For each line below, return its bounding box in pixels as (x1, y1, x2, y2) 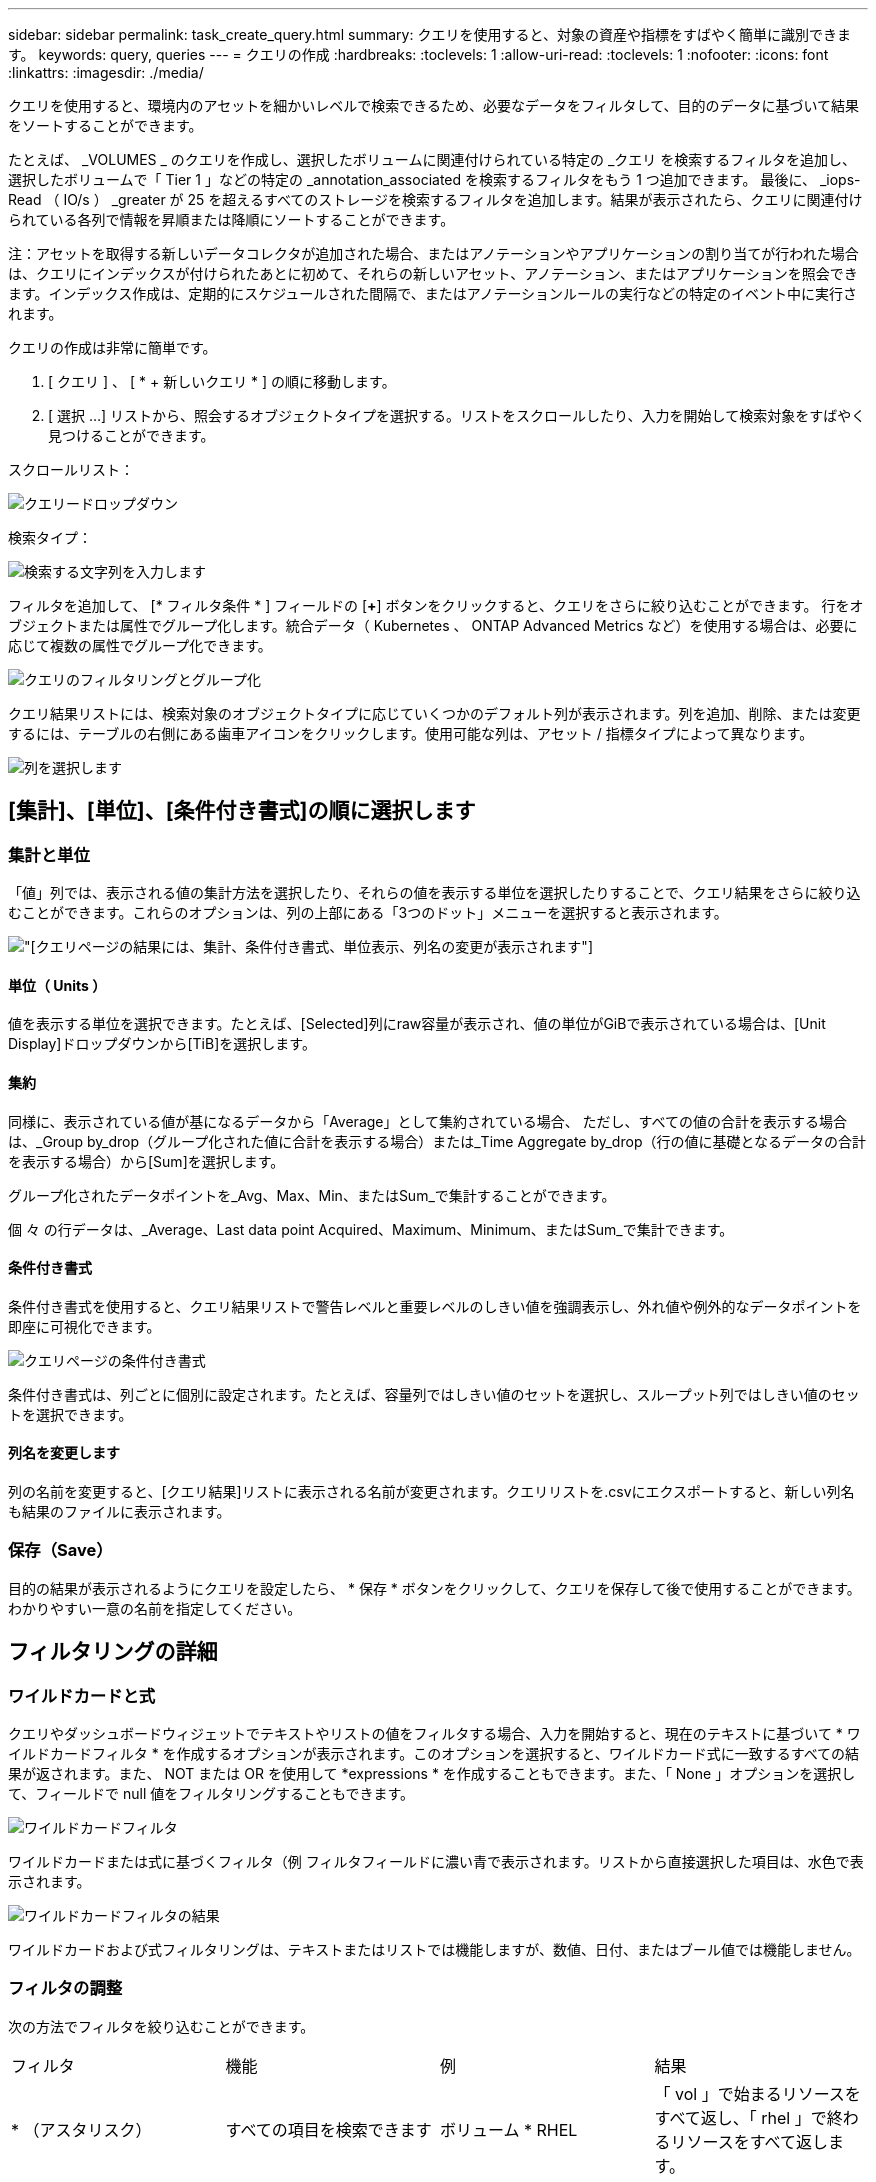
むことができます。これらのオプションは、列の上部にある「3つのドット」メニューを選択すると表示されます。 (8, 904, 728, 922)
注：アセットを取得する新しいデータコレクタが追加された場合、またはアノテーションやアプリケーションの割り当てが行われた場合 (8, 245, 859, 262)
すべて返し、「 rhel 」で (654, 2107, 827, 2128)
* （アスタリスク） (11, 2119, 152, 2140)
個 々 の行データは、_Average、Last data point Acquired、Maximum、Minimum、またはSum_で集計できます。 (8, 1220, 734, 1238)
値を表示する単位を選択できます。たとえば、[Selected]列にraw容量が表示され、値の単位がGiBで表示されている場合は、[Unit (8, 1015, 826, 1033)
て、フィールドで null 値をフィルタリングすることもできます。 (8, 1785, 414, 1803)
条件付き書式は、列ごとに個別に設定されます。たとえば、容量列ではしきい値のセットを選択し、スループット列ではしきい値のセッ (8, 1385, 860, 1403)
